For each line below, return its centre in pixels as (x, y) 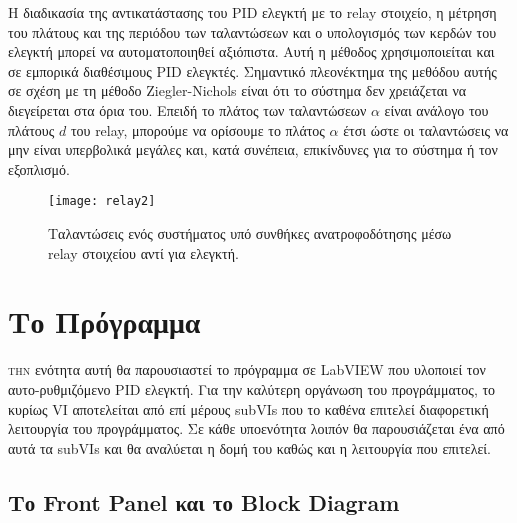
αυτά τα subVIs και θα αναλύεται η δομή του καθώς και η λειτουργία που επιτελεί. (249, 447)
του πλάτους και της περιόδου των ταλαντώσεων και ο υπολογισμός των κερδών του (252, 31)
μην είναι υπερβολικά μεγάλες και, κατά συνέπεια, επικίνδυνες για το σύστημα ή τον (253, 149)
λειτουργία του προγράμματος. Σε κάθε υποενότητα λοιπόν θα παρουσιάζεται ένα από (256, 428)
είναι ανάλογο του (436, 109)
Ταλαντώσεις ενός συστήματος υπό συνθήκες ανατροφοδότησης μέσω (250, 233)
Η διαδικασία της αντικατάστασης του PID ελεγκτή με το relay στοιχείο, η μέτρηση (252, 12)
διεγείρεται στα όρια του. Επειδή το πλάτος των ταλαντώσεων (187, 109)
